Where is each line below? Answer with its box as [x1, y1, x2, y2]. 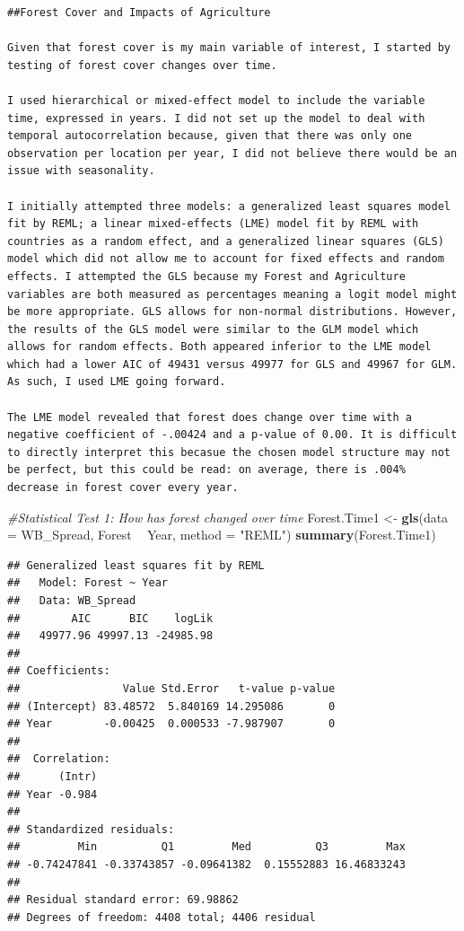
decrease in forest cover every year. [7, 481, 239, 495]
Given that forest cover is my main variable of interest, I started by [7, 41, 451, 55]
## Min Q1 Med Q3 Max [7, 840, 406, 854]
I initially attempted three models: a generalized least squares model [7, 199, 451, 213]
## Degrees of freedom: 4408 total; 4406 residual [7, 910, 316, 924]
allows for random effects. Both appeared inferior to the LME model [7, 340, 432, 354]
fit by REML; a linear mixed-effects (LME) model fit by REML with [7, 217, 419, 231]
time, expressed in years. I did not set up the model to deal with [7, 111, 425, 125]
